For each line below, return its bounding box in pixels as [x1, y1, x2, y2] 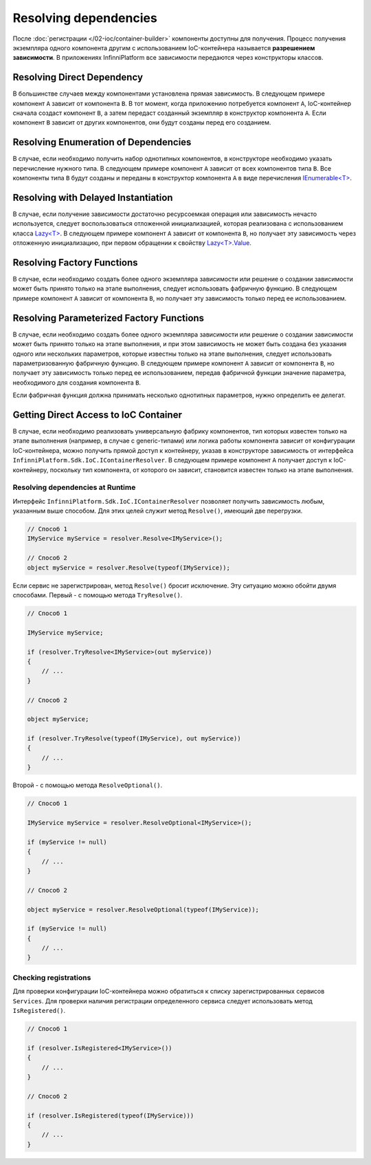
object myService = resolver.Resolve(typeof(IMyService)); [27, 564, 230, 571]
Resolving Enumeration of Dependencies [12, 136, 192, 148]
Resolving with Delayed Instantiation [12, 191, 173, 203]
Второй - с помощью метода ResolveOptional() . [12, 781, 163, 789]
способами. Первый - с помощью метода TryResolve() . [12, 591, 183, 599]
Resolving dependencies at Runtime [12, 482, 136, 492]
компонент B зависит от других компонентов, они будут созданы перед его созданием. [12, 118, 271, 127]
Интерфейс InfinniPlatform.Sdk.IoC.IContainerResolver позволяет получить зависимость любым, [12, 497, 325, 505]
